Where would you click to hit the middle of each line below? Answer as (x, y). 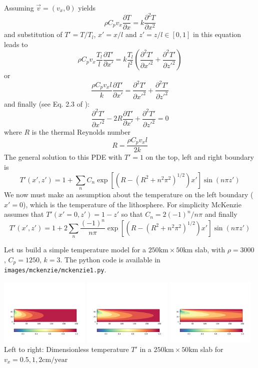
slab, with (210, 250)
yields (87, 8)
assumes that (24, 214)
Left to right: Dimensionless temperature (66, 349)
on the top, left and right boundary (200, 157)
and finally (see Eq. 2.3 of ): (47, 103)
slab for (212, 349)
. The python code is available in (110, 259)
